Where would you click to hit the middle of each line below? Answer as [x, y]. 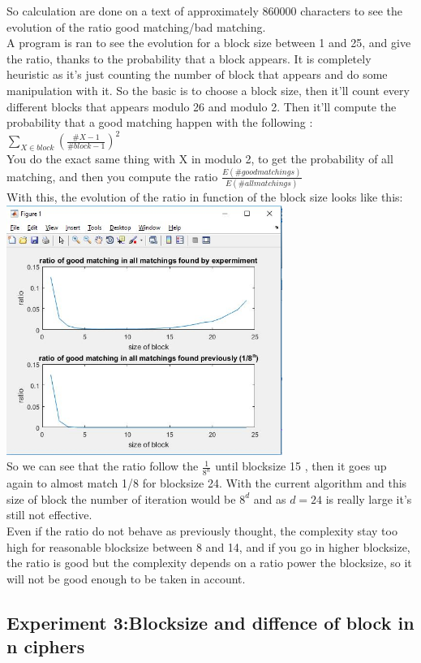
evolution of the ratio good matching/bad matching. [136, 26]
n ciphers [46, 646]
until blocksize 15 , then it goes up [301, 466]
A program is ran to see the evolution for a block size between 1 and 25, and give [209, 43]
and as [270, 498]
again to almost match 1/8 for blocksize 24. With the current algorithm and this [207, 483]
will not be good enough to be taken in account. [126, 578]
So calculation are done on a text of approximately [133, 11]
